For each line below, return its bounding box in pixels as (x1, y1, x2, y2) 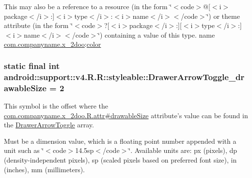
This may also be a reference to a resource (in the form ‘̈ (4, 1, 172, 11)
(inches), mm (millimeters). (4, 164, 85, 174)
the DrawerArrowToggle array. (4, 120, 94, 130)
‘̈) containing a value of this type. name (98, 29, 215, 40)
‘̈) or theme (206, 11, 240, 21)
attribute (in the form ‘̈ (4, 20, 73, 30)
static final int (4, 59, 60, 71)
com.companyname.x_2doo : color (4, 39, 101, 49)
